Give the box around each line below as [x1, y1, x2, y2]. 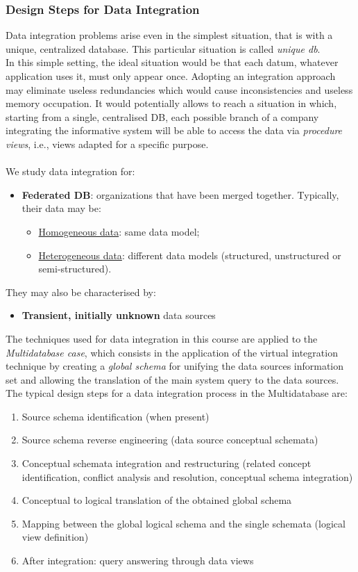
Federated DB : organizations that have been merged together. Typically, [22, 187, 339, 202]
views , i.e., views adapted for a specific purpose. [6, 136, 209, 151]
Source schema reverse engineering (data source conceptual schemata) [22, 432, 318, 447]
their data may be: [22, 201, 101, 215]
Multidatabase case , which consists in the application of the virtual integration [6, 345, 338, 359]
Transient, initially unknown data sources [22, 308, 216, 322]
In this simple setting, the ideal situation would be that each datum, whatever [6, 55, 339, 70]
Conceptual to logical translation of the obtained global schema [22, 493, 292, 507]
